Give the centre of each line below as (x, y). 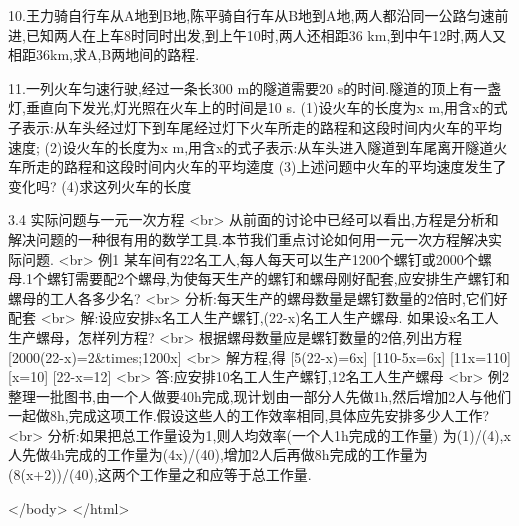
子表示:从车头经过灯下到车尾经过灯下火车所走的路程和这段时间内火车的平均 (255, 126)
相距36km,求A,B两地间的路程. (104, 54)
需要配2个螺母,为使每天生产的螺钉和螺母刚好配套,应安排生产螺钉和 (292, 278)
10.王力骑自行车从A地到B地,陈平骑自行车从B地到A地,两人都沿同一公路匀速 (251, 15)
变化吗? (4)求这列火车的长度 (100, 185)
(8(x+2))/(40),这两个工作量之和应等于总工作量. (160, 474)
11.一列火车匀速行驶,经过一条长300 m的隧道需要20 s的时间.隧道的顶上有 (241, 87)
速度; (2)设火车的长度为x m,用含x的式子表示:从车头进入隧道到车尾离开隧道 (251, 146)
